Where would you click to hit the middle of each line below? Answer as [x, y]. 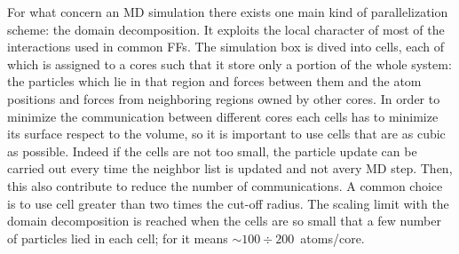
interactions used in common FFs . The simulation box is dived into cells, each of [226, 47]
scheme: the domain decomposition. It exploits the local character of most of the [226, 29]
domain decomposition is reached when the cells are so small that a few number [224, 221]
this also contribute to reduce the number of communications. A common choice [225, 185]
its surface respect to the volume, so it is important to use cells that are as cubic [226, 134]
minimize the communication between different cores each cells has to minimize [223, 116]
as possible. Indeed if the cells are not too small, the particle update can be [212, 151]
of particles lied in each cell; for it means [118, 238]
